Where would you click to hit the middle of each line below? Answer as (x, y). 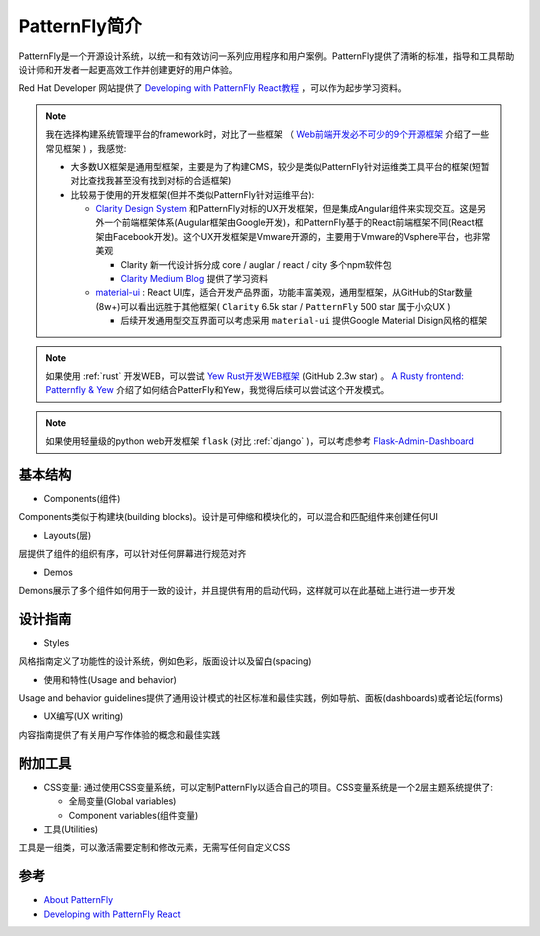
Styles (56, 642)
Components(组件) (82, 499)
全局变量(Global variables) (122, 801)
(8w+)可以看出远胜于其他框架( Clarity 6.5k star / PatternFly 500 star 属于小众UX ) (273, 306)
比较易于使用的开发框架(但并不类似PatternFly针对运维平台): (192, 194)
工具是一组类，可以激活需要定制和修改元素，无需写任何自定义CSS (154, 847)
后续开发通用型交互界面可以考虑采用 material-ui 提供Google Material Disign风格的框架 (304, 321)
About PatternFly (78, 900)
